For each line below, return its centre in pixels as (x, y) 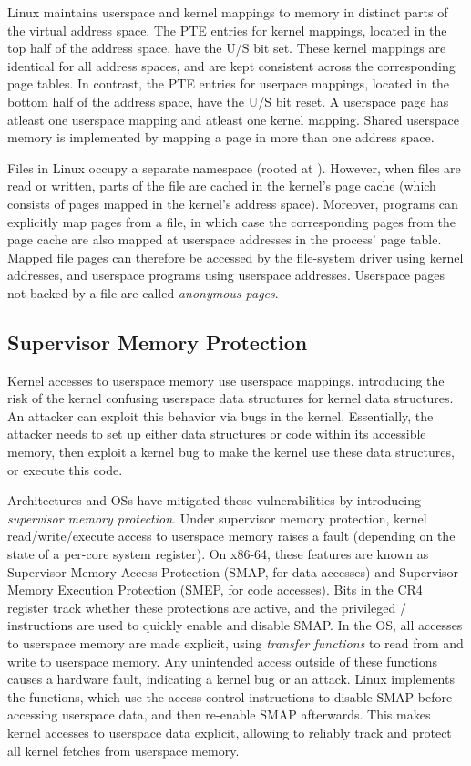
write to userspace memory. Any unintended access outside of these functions (222, 661)
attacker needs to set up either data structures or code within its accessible (217, 434)
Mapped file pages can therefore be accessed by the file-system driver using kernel (235, 257)
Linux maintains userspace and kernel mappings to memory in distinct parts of (228, 12)
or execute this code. (65, 469)
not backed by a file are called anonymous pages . (143, 292)
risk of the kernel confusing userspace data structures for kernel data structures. (230, 398)
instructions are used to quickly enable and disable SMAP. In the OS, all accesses (235, 625)
